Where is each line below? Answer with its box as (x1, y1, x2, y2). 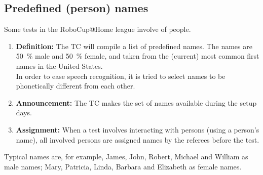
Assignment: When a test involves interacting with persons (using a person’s (16, 124, 259, 135)
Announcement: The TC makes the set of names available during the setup (16, 97, 257, 108)
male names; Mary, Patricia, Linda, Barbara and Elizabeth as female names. (4, 161, 242, 171)
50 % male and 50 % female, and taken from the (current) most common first (16, 51, 259, 61)
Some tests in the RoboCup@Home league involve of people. (4, 24, 191, 34)
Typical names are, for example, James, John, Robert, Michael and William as (4, 151, 248, 162)
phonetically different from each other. (16, 80, 135, 91)
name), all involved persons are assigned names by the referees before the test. (16, 134, 259, 145)
